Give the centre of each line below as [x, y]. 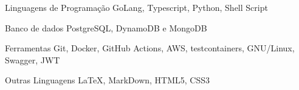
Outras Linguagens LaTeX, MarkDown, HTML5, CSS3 [108, 80]
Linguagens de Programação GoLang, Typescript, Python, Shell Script [136, 7]
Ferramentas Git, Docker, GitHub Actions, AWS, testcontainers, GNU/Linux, [150, 48]
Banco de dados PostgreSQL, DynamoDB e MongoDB [106, 27]
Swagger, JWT [33, 59]
